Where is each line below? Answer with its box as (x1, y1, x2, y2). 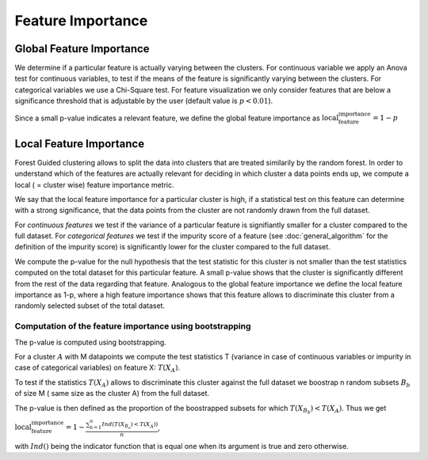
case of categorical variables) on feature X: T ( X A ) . (14, 363, 181, 374)
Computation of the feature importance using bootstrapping (14, 321, 251, 332)
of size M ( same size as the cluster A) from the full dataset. (14, 389, 210, 398)
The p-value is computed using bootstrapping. (14, 337, 166, 347)
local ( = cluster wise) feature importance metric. (14, 180, 174, 189)
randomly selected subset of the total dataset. (14, 301, 166, 310)
